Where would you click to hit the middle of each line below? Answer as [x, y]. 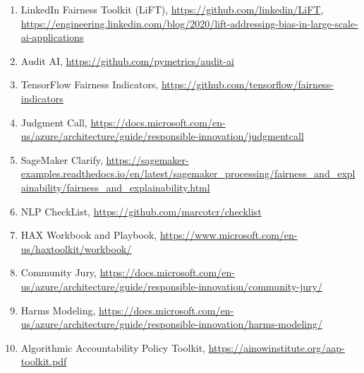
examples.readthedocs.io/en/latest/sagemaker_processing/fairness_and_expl [188, 173]
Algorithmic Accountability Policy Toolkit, [113, 347]
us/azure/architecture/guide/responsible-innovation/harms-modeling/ [171, 324]
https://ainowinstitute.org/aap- [277, 347]
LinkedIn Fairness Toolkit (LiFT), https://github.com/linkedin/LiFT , [172, 9]
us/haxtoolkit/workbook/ [76, 248]
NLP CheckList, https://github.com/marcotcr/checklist [141, 211]
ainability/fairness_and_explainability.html [115, 187]
